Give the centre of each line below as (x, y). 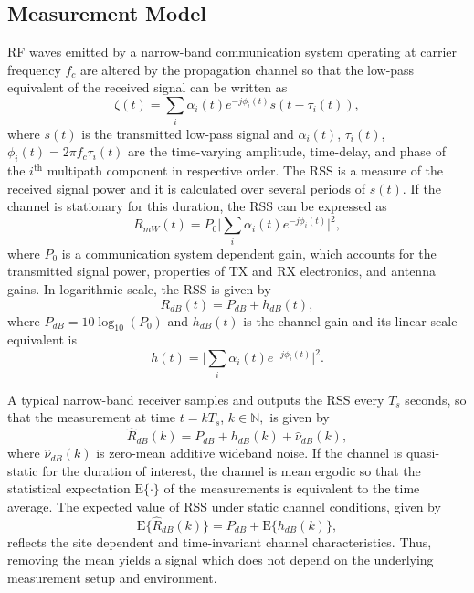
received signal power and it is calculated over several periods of (187, 188)
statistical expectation (69, 488)
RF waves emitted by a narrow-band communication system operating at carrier (232, 52)
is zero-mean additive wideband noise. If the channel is (249, 453)
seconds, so (436, 399)
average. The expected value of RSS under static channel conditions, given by (224, 506)
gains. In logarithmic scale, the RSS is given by (139, 288)
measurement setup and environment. (112, 577)
